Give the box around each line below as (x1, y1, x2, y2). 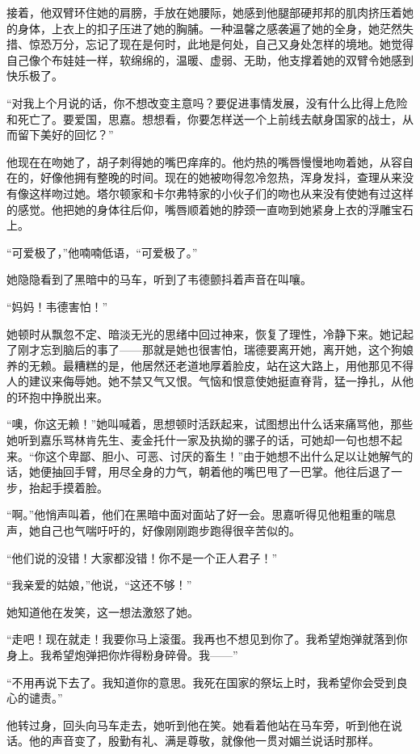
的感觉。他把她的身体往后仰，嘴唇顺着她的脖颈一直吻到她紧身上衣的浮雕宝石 (6, 200, 414, 217)
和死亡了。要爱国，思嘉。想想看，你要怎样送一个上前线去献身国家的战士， (6, 110, 402, 127)
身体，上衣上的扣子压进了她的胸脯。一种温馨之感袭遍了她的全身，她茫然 (17, 19, 402, 36)
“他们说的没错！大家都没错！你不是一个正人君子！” (6, 549, 278, 566)
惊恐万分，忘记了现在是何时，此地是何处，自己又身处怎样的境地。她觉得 (28, 36, 414, 53)
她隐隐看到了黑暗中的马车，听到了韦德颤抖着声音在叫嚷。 (6, 271, 312, 288)
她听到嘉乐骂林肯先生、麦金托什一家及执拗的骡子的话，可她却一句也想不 (6, 432, 391, 449)
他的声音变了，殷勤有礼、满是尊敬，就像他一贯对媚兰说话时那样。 (28, 732, 380, 749)
